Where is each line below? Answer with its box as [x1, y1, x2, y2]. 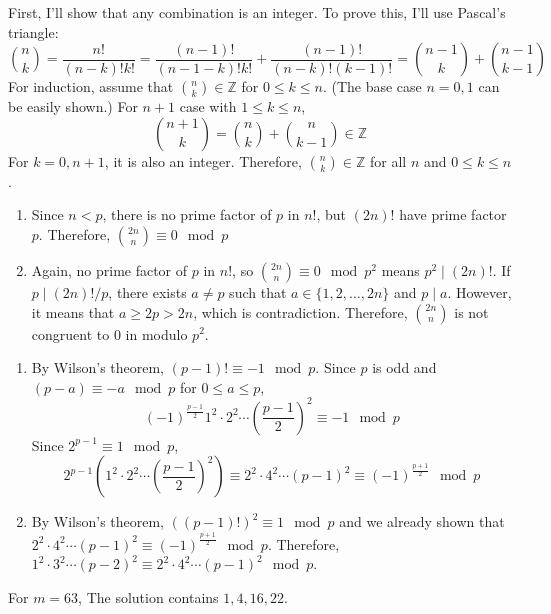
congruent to [31, 323, 110, 344]
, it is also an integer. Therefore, [104, 150, 302, 171]
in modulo [125, 323, 188, 344]
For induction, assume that [8, 76, 174, 97]
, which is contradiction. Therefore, [193, 301, 408, 322]
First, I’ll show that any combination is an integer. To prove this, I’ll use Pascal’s [8, 2, 506, 22]
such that [229, 281, 287, 302]
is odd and [372, 357, 437, 378]
